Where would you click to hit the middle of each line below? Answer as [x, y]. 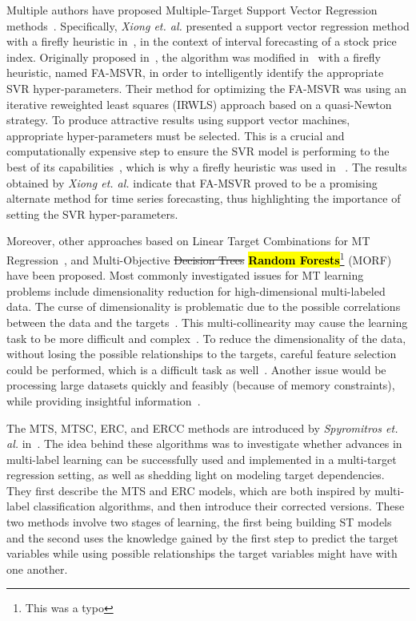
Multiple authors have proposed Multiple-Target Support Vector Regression [192, 10]
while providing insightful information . [104, 400]
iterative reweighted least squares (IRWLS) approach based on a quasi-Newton [199, 104]
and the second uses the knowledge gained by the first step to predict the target [202, 537]
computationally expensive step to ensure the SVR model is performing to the [198, 151]
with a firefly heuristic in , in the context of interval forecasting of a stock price [202, 41]
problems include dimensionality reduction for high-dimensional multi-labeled [196, 290]
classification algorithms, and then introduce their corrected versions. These [219, 506]
